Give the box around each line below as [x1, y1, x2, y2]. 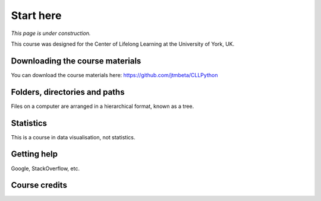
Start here [11, 9, 62, 22]
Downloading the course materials [11, 56, 141, 66]
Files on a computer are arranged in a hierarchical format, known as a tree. [11, 103, 194, 110]
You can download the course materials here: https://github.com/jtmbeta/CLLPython [11, 71, 218, 78]
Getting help [11, 149, 58, 159]
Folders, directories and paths [11, 87, 125, 97]
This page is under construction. [11, 30, 91, 37]
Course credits [11, 180, 68, 190]
